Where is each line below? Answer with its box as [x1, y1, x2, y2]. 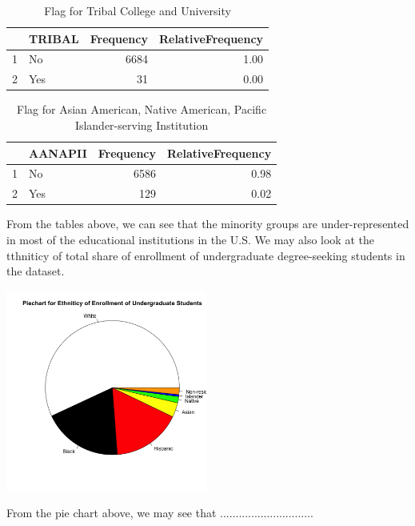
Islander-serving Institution [74, 116, 209, 133]
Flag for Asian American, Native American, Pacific [17, 101, 267, 118]
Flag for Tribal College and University [44, 2, 231, 18]
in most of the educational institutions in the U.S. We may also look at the [6, 231, 374, 247]
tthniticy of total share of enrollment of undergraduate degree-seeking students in [6, 247, 405, 263]
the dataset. [6, 263, 65, 279]
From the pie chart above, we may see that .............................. [6, 504, 313, 521]
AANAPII [29, 144, 87, 161]
